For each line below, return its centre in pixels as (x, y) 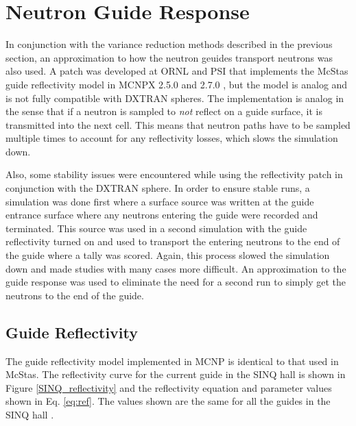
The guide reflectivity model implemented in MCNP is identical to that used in (172, 361)
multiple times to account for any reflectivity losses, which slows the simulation (172, 138)
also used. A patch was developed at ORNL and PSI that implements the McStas (177, 71)
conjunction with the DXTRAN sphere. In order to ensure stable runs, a (158, 188)
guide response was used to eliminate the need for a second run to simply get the (176, 282)
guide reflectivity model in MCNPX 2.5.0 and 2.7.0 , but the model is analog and (177, 84)
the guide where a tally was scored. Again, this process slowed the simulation (168, 255)
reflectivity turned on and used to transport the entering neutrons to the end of (173, 241)
